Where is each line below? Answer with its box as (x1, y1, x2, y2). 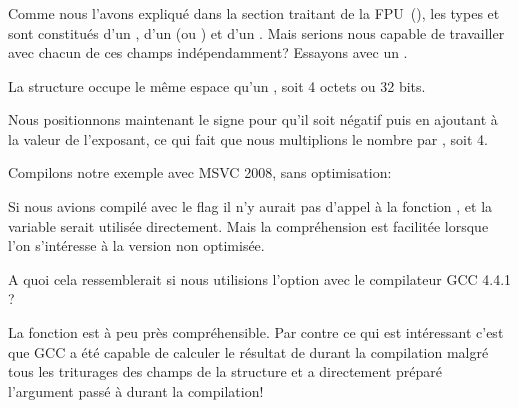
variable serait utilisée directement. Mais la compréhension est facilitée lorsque (8, 215, 489, 236)
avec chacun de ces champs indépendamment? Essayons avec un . (8, 42, 408, 63)
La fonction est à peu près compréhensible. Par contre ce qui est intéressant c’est (8, 322, 504, 343)
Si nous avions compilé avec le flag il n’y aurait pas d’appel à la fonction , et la (8, 196, 493, 217)
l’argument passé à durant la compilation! (8, 380, 264, 401)
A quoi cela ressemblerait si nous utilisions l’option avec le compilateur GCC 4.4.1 (8, 268, 512, 289)
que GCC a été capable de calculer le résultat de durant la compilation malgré (8, 341, 489, 362)
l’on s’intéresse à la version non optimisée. (8, 235, 265, 256)
